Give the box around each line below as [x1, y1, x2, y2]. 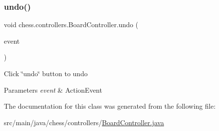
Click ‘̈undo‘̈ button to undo [4, 68, 88, 78]
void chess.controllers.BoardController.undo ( [4, 19, 138, 30]
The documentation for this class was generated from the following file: [4, 101, 216, 111]
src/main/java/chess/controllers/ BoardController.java [4, 117, 164, 127]
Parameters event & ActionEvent [4, 84, 102, 95]
